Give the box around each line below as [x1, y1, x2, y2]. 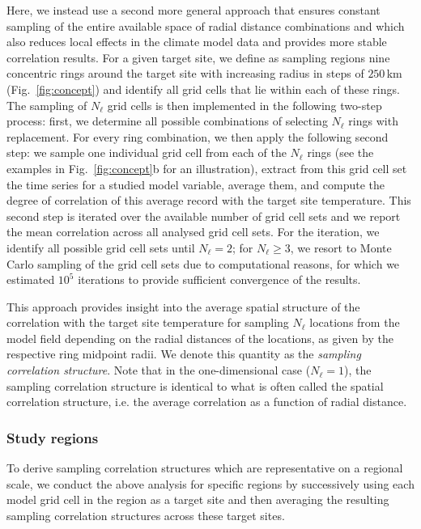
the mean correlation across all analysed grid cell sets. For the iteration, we [6, 223, 380, 240]
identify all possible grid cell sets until [6, 239, 195, 256]
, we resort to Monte [290, 239, 392, 256]
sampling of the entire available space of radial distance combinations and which [6, 17, 405, 34]
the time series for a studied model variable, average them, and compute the [6, 176, 385, 193]
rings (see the [307, 144, 374, 161]
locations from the [309, 314, 400, 331]
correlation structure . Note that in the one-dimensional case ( [6, 362, 311, 379]
